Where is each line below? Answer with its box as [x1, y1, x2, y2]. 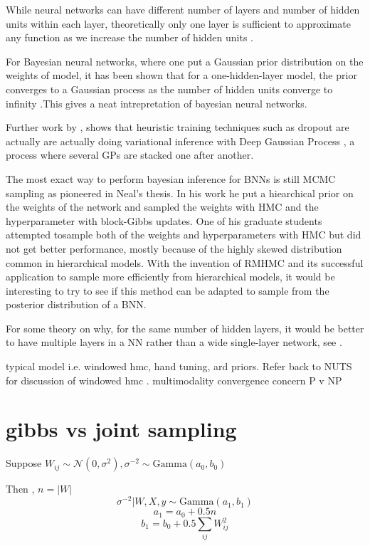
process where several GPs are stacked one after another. [6, 147, 254, 162]
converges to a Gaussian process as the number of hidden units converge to [6, 81, 333, 96]
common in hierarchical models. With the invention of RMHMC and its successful [6, 255, 364, 270]
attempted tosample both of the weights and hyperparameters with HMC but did [6, 227, 361, 242]
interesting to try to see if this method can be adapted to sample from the [6, 283, 329, 298]
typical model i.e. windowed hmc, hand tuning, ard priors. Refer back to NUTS [6, 359, 352, 374]
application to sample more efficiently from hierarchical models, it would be [6, 269, 335, 284]
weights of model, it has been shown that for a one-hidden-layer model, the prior [6, 68, 357, 83]
